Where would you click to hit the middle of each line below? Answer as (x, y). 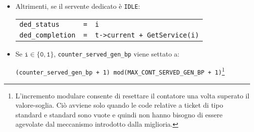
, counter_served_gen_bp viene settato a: (116, 53)
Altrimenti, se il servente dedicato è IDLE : (78, 6)
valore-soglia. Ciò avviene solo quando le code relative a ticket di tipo (119, 105)
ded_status (39, 24)
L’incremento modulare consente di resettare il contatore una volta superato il (132, 95)
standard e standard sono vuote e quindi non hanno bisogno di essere (119, 114)
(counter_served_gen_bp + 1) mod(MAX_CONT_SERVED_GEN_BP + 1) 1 (120, 71)
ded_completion (47, 35)
